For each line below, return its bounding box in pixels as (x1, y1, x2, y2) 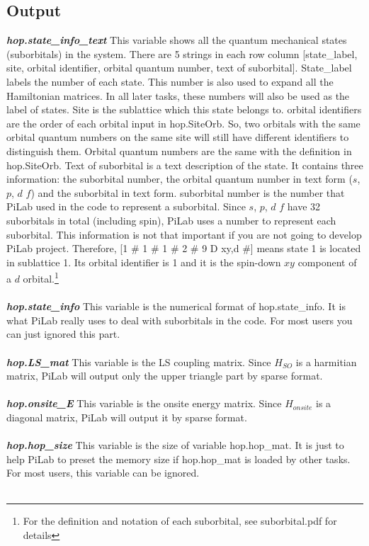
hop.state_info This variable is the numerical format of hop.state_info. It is (6, 299, 346, 314)
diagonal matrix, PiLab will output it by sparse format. (6, 409, 247, 424)
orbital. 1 (23, 269, 59, 285)
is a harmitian (295, 354, 357, 369)
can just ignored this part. (6, 326, 120, 341)
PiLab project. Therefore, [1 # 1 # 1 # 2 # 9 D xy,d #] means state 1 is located (6, 241, 361, 256)
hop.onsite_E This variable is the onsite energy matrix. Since (6, 396, 282, 411)
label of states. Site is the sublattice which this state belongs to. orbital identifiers (6, 102, 362, 117)
